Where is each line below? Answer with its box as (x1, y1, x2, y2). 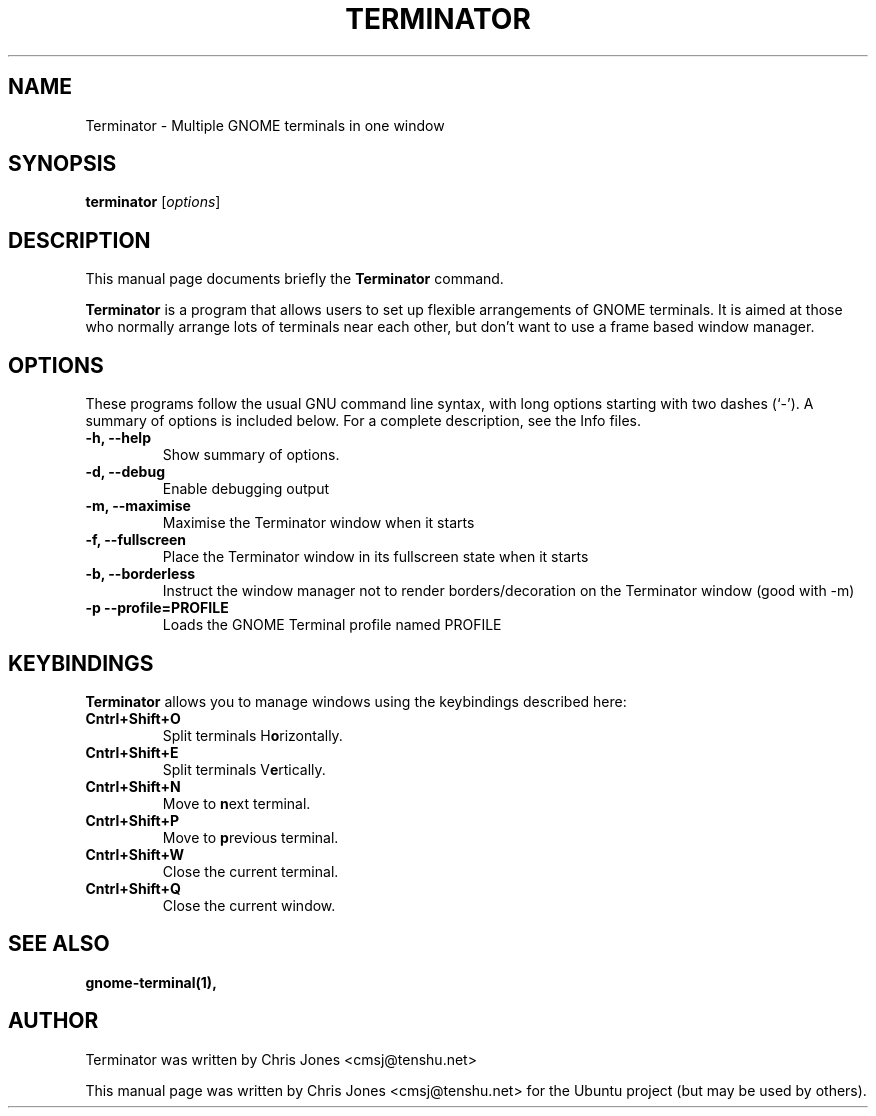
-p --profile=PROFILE (85, 599, 229, 617)
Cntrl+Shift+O (85, 709, 181, 727)
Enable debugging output (162, 480, 330, 498)
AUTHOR (8, 1008, 99, 1034)
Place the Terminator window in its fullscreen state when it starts (162, 548, 589, 566)
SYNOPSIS (8, 151, 117, 177)
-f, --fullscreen (85, 531, 187, 549)
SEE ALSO (8, 931, 110, 957)
